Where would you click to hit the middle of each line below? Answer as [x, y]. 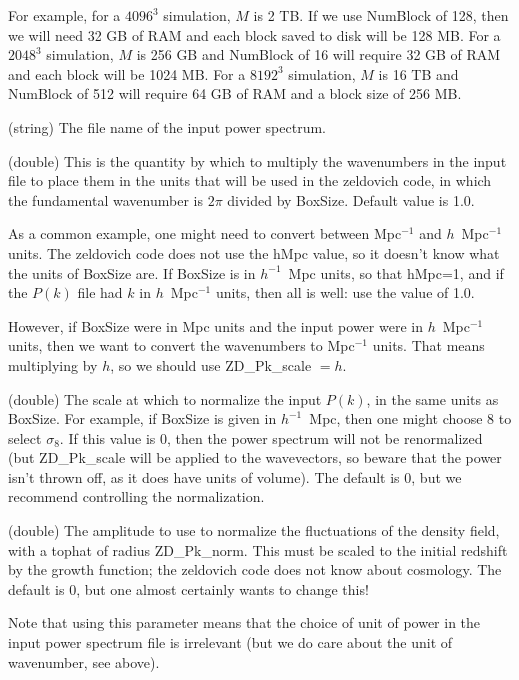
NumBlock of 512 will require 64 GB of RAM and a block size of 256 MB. [235, 93]
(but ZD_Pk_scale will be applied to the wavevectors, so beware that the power [255, 457]
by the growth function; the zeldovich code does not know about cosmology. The [255, 569]
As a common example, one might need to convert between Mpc [205, 233]
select [25, 437]
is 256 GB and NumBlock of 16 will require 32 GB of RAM [318, 54]
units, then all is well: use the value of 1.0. [345, 292]
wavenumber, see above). [84, 661]
